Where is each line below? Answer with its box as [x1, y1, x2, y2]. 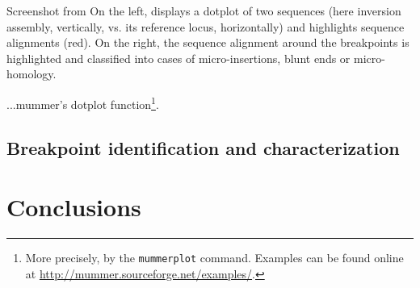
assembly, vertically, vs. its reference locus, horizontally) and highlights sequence [6, 18, 405, 35]
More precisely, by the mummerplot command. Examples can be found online [25, 249, 404, 266]
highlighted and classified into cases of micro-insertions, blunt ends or [6, 49, 351, 66]
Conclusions [6, 190, 141, 223]
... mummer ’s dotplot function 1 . [6, 93, 159, 112]
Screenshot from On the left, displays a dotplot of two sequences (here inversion [6, 2, 401, 19]
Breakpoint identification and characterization [6, 135, 400, 160]
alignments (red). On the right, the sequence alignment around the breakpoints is [6, 34, 409, 51]
